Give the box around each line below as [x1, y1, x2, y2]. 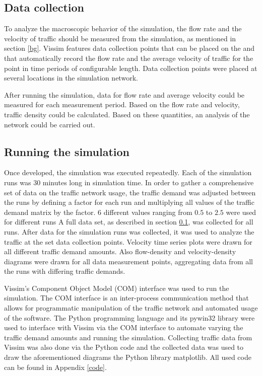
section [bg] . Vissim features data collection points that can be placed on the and [4, 43, 255, 53]
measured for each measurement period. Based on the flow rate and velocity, [4, 99, 240, 110]
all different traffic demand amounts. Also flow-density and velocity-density [4, 246, 236, 257]
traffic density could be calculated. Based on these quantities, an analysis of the [4, 109, 250, 119]
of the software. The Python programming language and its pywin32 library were [4, 312, 255, 323]
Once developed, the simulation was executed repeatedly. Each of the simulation [4, 167, 252, 178]
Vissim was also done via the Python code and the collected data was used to [4, 342, 244, 352]
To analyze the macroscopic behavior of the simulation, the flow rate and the [4, 23, 242, 34]
